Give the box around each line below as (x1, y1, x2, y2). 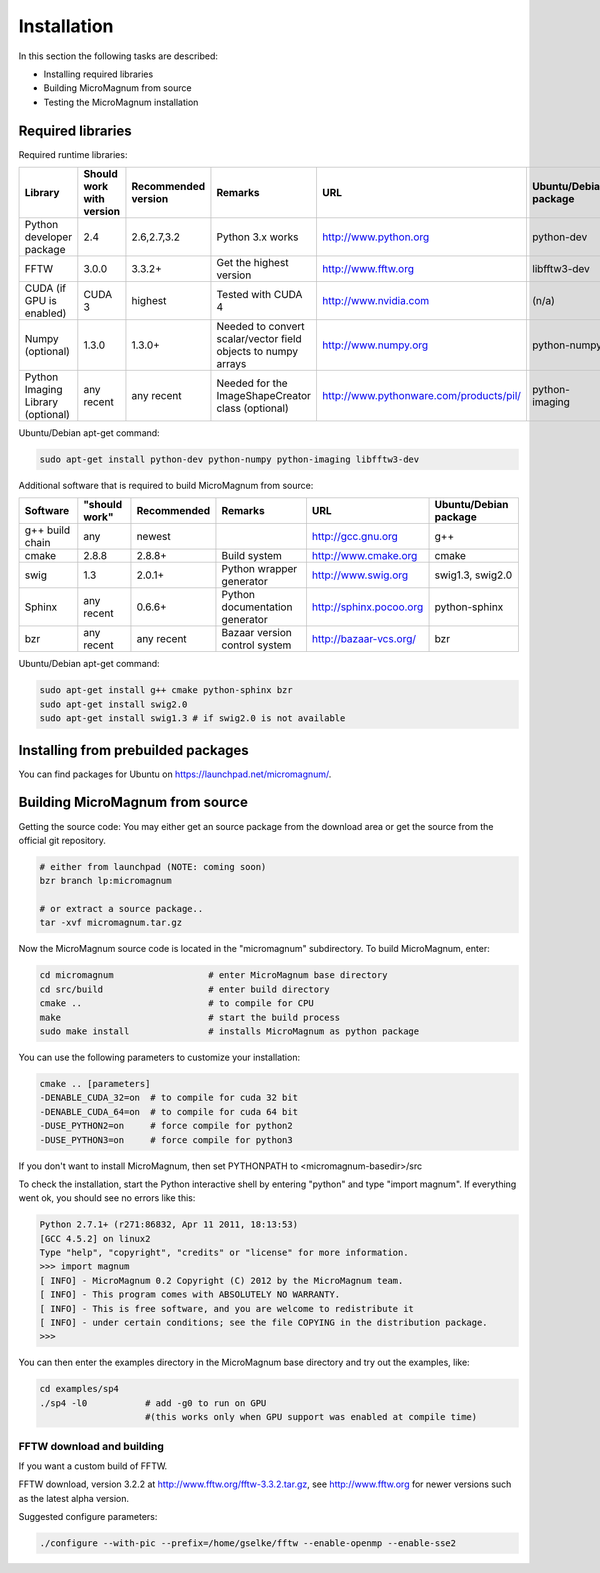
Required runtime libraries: (18, 148, 128, 160)
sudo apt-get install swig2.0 (39, 698, 188, 710)
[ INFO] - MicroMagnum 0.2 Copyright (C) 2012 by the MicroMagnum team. (39, 1275, 404, 1286)
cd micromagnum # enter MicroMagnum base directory (39, 970, 388, 981)
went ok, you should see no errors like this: (18, 1192, 196, 1204)
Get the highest (216, 256, 289, 270)
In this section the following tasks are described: (18, 50, 219, 62)
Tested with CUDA (216, 288, 303, 302)
